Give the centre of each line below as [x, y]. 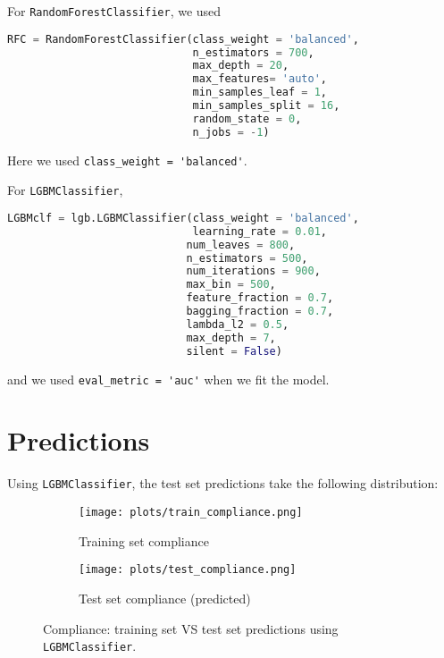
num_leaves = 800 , [241, 245]
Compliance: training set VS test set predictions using [191, 628]
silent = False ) [234, 351]
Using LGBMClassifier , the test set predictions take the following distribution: [223, 483]
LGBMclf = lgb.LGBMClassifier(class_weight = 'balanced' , [183, 218]
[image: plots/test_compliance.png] [188, 570]
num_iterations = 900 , [253, 271]
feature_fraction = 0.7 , [260, 298]
